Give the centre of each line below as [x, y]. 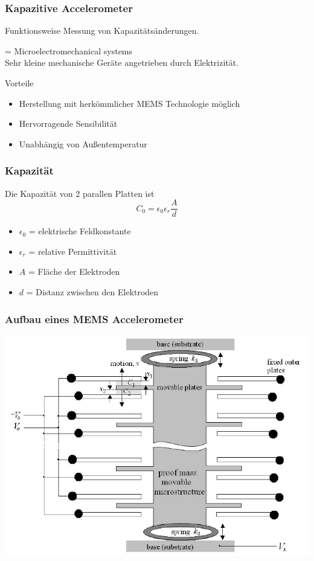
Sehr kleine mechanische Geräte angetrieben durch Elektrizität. [122, 63]
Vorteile [19, 83]
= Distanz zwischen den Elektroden [92, 292]
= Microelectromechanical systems [69, 50]
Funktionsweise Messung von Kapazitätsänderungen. [102, 30]
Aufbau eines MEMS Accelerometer [94, 319]
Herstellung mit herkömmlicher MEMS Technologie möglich [130, 103]
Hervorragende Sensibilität [68, 123]
